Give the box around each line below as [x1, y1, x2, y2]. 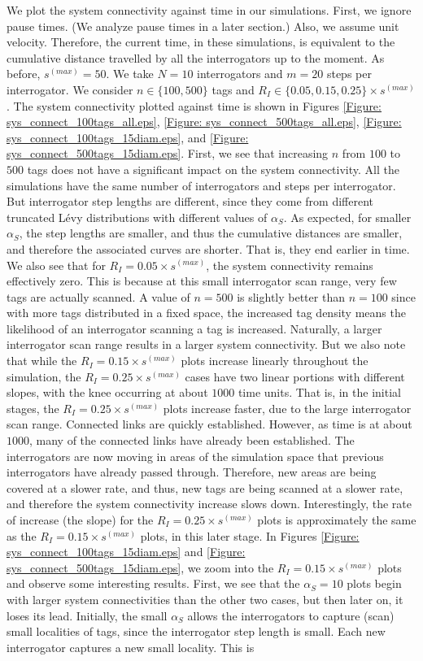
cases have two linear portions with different [185, 367, 405, 385]
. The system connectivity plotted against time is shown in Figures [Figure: [7, 97, 382, 114]
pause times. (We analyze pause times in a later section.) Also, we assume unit [7, 17, 399, 34]
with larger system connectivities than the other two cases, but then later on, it [7, 590, 403, 607]
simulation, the [7, 367, 81, 385]
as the [7, 527, 37, 544]
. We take [106, 65, 154, 82]
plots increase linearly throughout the [181, 352, 368, 369]
